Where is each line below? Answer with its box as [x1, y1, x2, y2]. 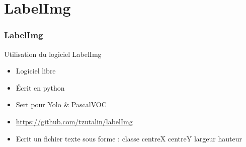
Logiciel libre [16, 65, 56, 76]
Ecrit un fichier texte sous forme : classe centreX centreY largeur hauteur [16, 133, 242, 143]
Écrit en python [16, 82, 65, 93]
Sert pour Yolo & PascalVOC [16, 99, 107, 110]
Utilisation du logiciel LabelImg [4, 48, 102, 59]
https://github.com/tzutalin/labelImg [16, 116, 133, 126]
